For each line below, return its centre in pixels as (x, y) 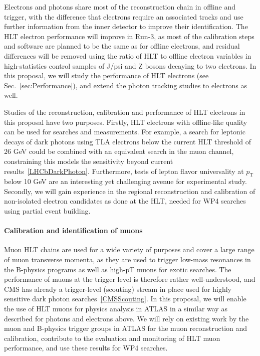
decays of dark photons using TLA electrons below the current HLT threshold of (127, 141)
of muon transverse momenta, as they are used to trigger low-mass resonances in (127, 259)
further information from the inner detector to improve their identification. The (126, 26)
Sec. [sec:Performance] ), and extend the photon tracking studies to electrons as (125, 85)
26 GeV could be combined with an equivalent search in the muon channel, (119, 151)
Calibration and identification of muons (73, 230)
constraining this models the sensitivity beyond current (89, 161)
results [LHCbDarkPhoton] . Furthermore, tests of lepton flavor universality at (124, 171)
